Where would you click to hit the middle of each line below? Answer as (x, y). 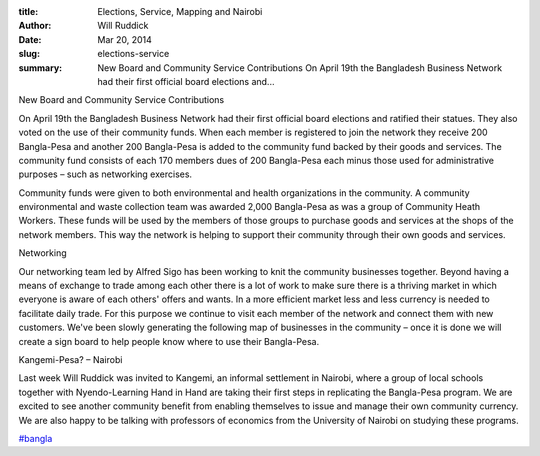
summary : (40, 67)
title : (28, 11)
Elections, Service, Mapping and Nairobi (180, 11)
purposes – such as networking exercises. (105, 174)
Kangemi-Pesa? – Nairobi (70, 359)
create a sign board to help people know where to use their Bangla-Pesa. (169, 341)
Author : (35, 26)
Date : (30, 39)
